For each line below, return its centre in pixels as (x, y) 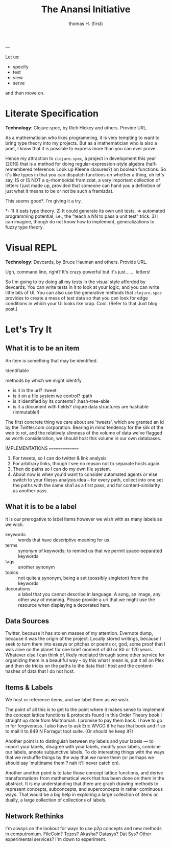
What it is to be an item (42, 348)
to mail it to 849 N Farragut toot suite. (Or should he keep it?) (69, 731)
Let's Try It (29, 329)
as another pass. (30, 490)
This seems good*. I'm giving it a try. (44, 201)
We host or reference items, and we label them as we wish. (67, 700)
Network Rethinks (34, 816)
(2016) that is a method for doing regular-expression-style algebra (75, 164)
